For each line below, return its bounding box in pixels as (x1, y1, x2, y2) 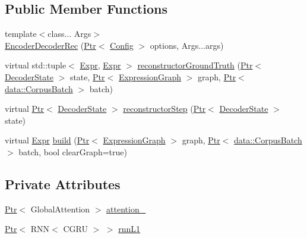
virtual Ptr (5, 102, 45, 115)
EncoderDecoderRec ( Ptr (5, 39, 96, 51)
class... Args (48, 27, 91, 40)
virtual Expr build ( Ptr (5, 134, 90, 146)
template (5, 27, 37, 40)
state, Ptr (69, 70, 105, 83)
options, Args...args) (150, 39, 224, 51)
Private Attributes (5, 174, 121, 193)
